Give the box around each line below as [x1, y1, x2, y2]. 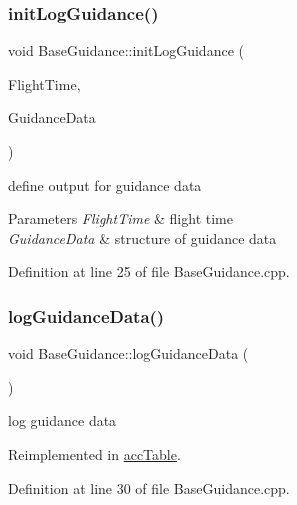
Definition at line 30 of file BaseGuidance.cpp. [8, 477, 290, 498]
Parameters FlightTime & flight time [8, 208, 233, 229]
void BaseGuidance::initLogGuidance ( [8, 40, 244, 61]
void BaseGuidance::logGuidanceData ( [8, 343, 249, 364]
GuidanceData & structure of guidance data [8, 227, 277, 248]
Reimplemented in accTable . [8, 443, 181, 464]
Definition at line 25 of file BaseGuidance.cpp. [8, 261, 290, 282]
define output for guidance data [8, 174, 202, 195]
